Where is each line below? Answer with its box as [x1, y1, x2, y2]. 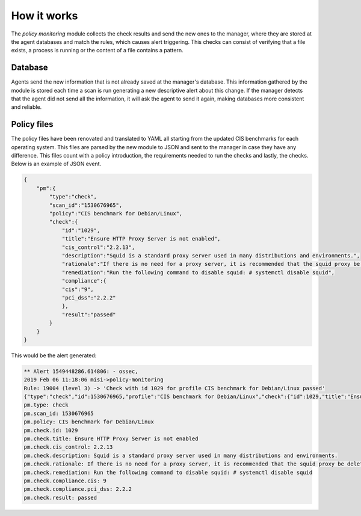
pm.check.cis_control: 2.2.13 [23, 444, 113, 450]
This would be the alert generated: [11, 352, 97, 359]
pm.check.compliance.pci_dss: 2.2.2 [23, 486, 132, 493]
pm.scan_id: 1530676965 [23, 410, 94, 417]
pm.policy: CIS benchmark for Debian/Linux [23, 419, 155, 425]
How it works [11, 9, 78, 22]
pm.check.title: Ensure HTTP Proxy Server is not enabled [23, 435, 199, 442]
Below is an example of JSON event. [11, 160, 102, 168]
